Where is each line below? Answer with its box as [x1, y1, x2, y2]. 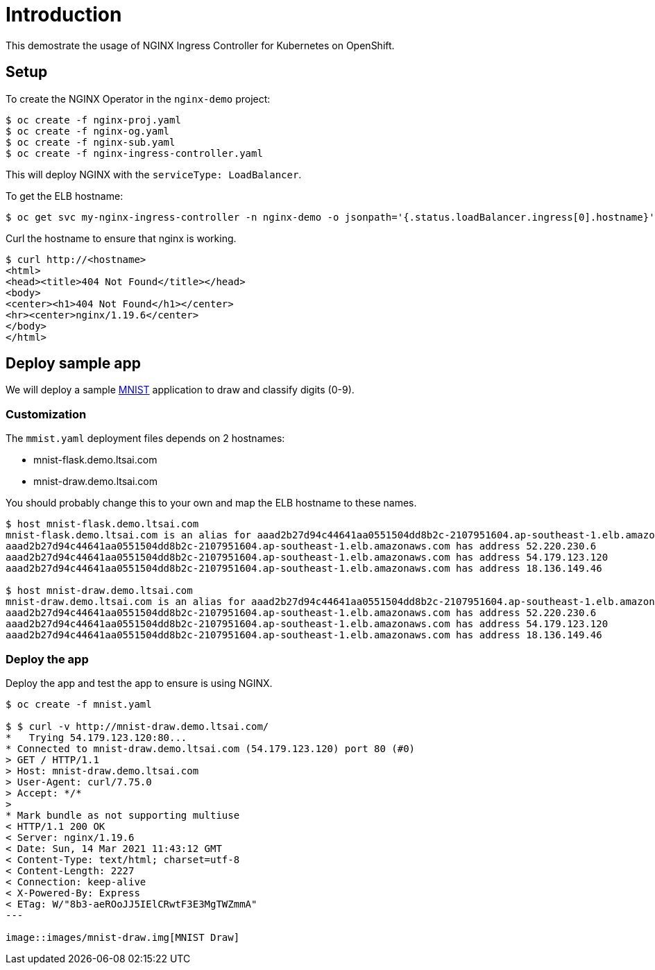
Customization [6, 407, 87, 421]
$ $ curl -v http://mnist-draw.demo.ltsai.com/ [6, 720, 269, 732]
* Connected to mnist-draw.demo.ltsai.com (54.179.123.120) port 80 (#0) [6, 742, 416, 754]
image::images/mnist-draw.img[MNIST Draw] [6, 931, 240, 943]
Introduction [6, 3, 122, 26]
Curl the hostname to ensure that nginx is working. [6, 232, 237, 244]
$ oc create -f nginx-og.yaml [6, 125, 170, 137]
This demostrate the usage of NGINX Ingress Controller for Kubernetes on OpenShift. [6, 39, 395, 51]
